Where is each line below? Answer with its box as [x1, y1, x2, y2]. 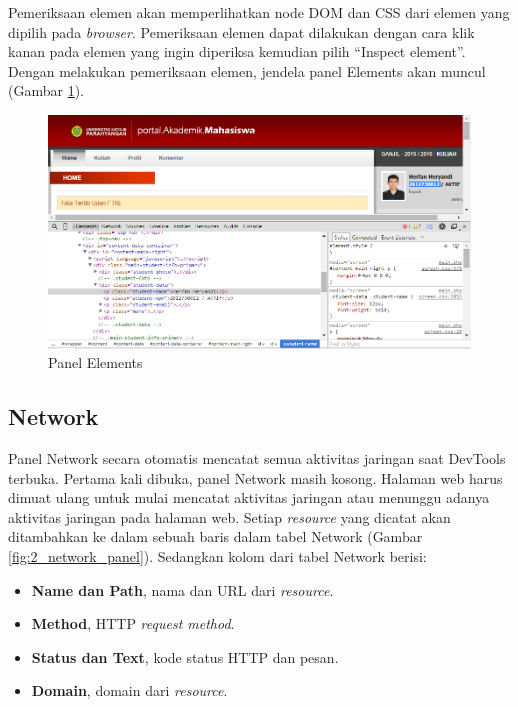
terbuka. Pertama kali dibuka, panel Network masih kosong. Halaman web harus [8, 467, 503, 488]
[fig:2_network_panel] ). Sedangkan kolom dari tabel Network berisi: [8, 546, 427, 567]
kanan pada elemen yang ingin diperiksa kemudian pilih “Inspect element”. [8, 41, 466, 62]
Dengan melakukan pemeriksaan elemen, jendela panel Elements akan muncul [8, 60, 486, 81]
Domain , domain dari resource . [31, 680, 228, 701]
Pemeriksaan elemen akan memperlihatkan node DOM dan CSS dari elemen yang [8, 2, 510, 22]
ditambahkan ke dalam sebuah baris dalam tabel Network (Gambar [8, 526, 423, 547]
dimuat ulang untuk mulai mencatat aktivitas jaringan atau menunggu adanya [8, 487, 490, 508]
